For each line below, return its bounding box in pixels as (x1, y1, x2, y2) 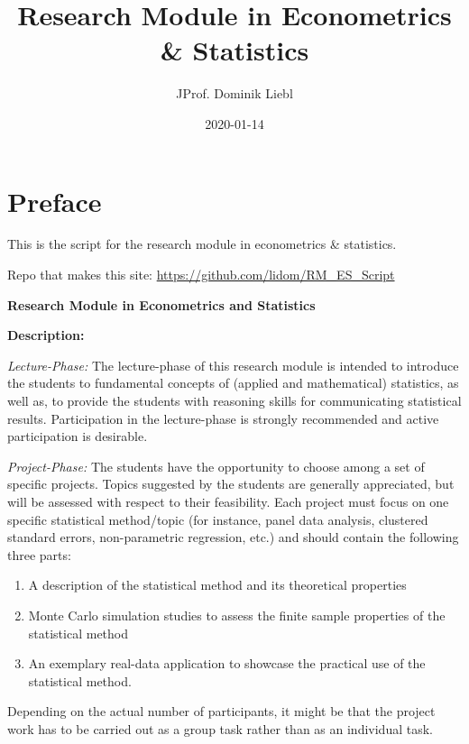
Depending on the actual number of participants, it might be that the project (7, 702, 436, 721)
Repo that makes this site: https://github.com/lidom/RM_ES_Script (7, 265, 395, 284)
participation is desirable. (7, 427, 148, 445)
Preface (7, 182, 102, 219)
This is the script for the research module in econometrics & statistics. (7, 234, 397, 253)
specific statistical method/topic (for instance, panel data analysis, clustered (7, 510, 428, 528)
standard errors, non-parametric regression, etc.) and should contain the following (7, 528, 459, 547)
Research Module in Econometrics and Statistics (7, 295, 316, 314)
